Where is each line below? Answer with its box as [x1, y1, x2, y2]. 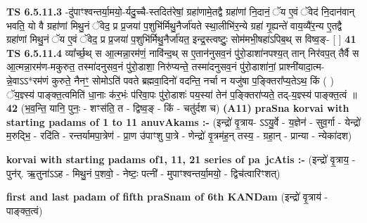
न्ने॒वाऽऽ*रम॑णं [6, 72, 49, 87]
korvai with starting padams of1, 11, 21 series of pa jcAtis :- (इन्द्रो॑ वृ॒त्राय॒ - [6, 151, 356, 166]
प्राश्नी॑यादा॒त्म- [278, 59, 325, 74]
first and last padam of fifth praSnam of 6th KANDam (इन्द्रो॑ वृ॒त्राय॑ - [6, 189, 328, 204]
